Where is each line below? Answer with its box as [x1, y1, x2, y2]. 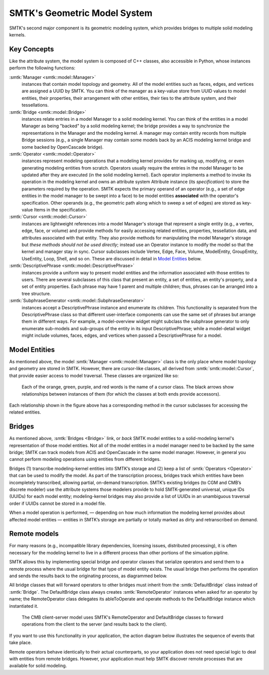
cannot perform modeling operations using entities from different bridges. [9, 456, 161, 462]
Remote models [9, 529, 59, 538]
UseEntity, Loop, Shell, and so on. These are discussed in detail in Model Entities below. [21, 255, 202, 261]
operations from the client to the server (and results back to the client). [21, 621, 167, 627]
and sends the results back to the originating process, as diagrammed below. [9, 573, 168, 579]
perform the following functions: [9, 65, 76, 71]
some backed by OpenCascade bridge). [21, 144, 104, 150]
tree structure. [21, 290, 51, 296]
